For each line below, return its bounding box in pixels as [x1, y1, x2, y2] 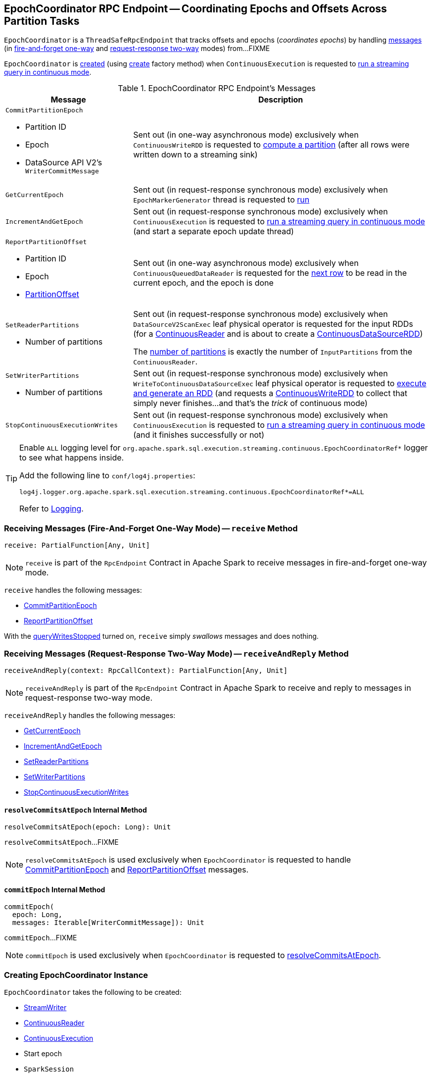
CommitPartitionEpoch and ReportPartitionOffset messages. [25, 865, 249, 875]
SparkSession [24, 1065, 74, 1074]
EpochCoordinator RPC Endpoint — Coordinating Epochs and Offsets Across [4, 2, 387, 15]
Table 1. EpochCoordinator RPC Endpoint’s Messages [118, 83, 316, 94]
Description [258, 95, 303, 105]
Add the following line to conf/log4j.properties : [19, 470, 195, 481]
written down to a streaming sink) [133, 150, 258, 160]
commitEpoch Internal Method [4, 885, 105, 894]
